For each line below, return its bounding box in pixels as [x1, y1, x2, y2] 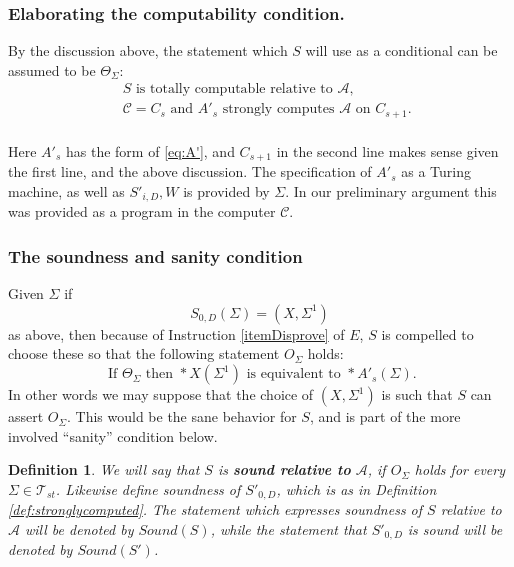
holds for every [414, 459, 506, 480]
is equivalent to [246, 367, 341, 382]
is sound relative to [217, 459, 351, 480]
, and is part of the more [309, 406, 461, 427]
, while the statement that [210, 518, 367, 539]
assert [8, 406, 44, 427]
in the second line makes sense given [276, 140, 499, 161]
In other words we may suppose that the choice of [8, 384, 314, 405]
